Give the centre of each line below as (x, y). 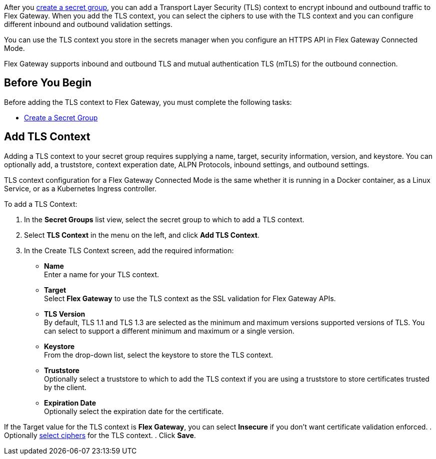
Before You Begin (48, 83)
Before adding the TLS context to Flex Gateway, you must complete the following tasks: (148, 102)
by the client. (65, 387)
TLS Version (65, 314)
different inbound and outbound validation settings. (88, 24)
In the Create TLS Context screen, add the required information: (129, 250)
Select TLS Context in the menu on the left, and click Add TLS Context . (142, 235)
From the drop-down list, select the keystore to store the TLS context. (159, 355)
